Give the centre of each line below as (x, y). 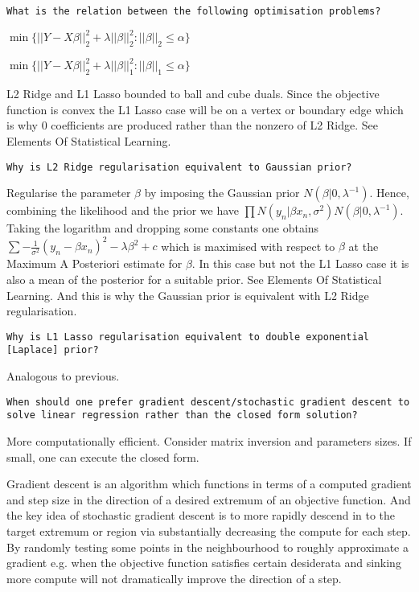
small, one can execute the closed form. (103, 456)
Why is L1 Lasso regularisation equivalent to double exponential (188, 337)
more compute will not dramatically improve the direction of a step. (174, 578)
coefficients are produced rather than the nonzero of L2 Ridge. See (214, 125)
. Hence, (389, 193)
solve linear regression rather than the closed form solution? (182, 415)
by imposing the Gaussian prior (222, 193)
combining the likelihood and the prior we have (123, 210)
